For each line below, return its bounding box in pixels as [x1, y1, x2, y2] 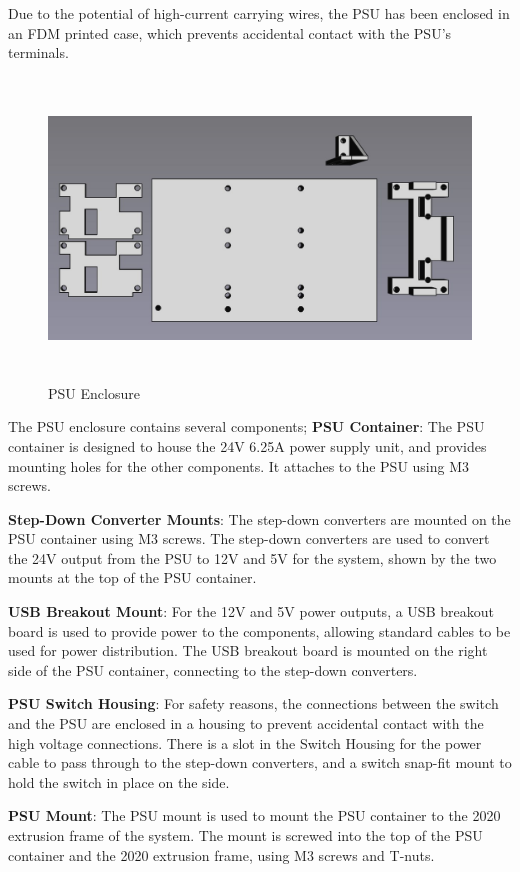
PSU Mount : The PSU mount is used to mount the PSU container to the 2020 [8, 805, 501, 826]
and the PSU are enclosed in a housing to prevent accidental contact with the [8, 713, 484, 734]
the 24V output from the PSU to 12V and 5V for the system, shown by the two [8, 547, 497, 568]
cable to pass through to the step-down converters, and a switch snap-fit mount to [8, 752, 512, 773]
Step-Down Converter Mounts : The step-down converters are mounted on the [8, 508, 511, 529]
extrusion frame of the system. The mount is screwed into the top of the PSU [8, 825, 483, 846]
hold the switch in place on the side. [8, 771, 230, 792]
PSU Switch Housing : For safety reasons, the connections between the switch [8, 693, 499, 714]
